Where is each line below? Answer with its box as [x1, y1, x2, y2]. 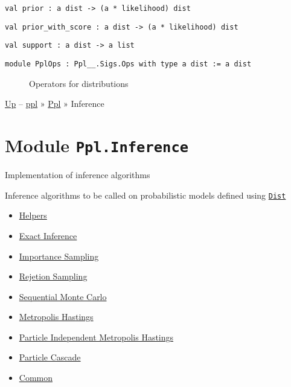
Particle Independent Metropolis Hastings [19, 330, 174, 343]
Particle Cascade [19, 351, 81, 363]
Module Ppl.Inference [5, 133, 189, 157]
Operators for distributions [29, 77, 129, 89]
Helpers [19, 209, 47, 222]
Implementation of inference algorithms [5, 168, 150, 181]
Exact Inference [19, 229, 77, 241]
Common [19, 371, 53, 384]
